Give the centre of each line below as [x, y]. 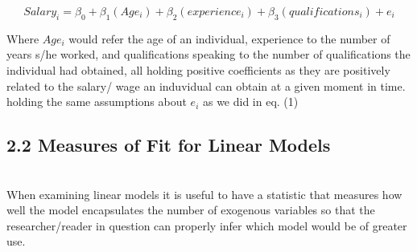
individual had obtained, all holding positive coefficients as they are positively [198, 69]
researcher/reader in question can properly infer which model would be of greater [207, 225]
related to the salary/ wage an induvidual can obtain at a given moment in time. [206, 85]
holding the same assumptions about [97, 102]
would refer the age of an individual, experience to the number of [229, 38]
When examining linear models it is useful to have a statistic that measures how [204, 194]
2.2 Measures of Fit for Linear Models [169, 145]
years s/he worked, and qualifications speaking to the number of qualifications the [208, 54]
